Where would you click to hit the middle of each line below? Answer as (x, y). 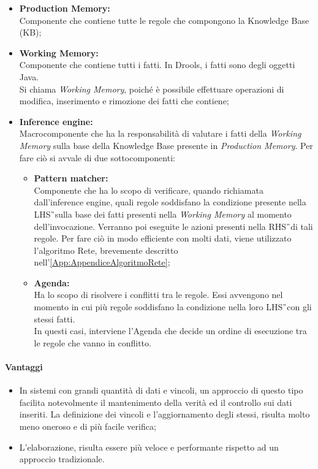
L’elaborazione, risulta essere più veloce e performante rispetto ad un (149, 447)
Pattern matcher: (71, 178)
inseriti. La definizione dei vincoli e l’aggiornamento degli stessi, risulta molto (165, 414)
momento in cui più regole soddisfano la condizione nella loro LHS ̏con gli (173, 307)
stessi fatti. (55, 318)
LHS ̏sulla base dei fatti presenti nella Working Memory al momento (163, 214)
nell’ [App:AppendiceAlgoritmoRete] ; (102, 262)
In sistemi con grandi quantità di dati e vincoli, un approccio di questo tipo (161, 390)
